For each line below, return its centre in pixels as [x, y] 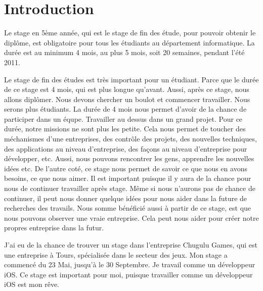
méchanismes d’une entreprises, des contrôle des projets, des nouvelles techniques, [130, 139]
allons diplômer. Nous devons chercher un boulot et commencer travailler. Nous [127, 99]
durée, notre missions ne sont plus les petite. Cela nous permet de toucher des [125, 129]
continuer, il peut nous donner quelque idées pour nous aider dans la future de [126, 198]
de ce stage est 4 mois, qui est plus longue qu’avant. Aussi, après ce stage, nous [127, 89]
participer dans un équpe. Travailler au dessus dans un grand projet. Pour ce [123, 118]
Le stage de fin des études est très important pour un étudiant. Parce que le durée [131, 79]
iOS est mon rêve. [32, 284]
